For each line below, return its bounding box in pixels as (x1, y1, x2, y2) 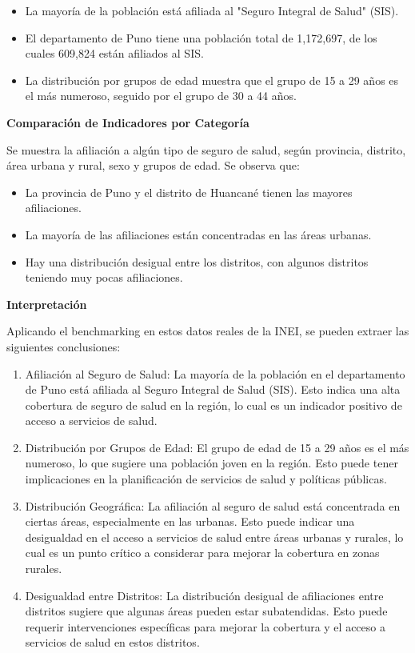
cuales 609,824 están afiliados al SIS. (25, 45, 204, 62)
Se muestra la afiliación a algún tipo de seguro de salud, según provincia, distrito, (6, 141, 406, 158)
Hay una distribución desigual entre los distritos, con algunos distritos (25, 253, 369, 270)
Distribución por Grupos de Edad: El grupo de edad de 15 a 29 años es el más (25, 439, 409, 455)
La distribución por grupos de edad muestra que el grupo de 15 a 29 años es (25, 71, 399, 88)
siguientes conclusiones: (6, 338, 121, 355)
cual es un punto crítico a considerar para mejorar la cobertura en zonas (25, 544, 380, 561)
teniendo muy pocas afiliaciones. (25, 269, 183, 286)
